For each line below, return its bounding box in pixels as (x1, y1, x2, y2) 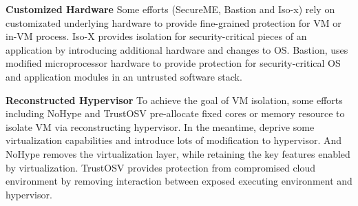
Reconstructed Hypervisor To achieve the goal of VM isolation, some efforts (6, 92, 343, 107)
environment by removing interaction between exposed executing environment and (6, 174, 352, 188)
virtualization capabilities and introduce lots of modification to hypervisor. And (6, 133, 342, 147)
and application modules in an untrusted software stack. (6, 69, 242, 83)
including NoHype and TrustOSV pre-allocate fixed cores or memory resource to (6, 106, 345, 121)
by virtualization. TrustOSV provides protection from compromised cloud (6, 160, 316, 174)
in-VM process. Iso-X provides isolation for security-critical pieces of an (6, 29, 307, 43)
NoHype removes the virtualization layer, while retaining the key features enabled (6, 146, 350, 161)
